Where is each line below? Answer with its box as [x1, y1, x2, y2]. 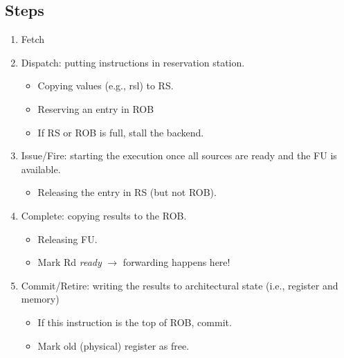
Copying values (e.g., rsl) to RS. [37, 78, 174, 93]
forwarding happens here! [123, 255, 230, 269]
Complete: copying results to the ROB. [21, 208, 187, 222]
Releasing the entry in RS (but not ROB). [37, 185, 217, 199]
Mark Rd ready [37, 255, 102, 269]
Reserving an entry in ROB [37, 101, 154, 116]
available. [21, 161, 61, 176]
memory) [21, 292, 60, 306]
